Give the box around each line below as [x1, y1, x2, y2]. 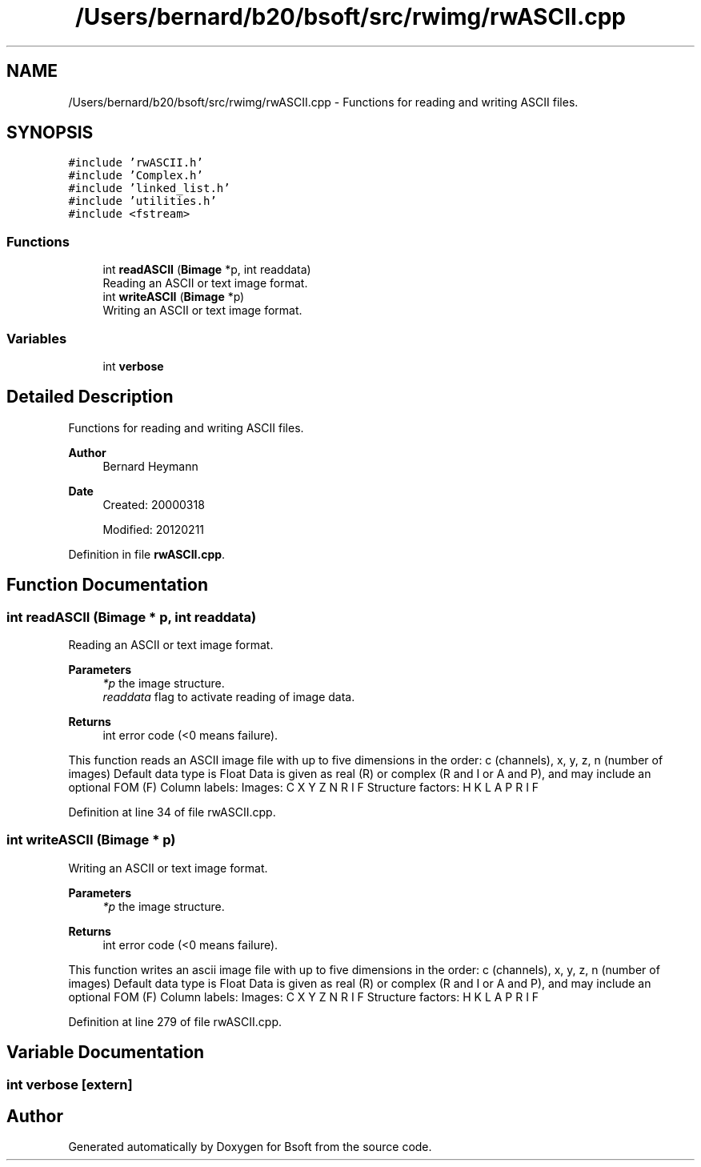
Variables [6, 330, 67, 347]
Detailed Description [6, 387, 174, 407]
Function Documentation [6, 575, 208, 596]
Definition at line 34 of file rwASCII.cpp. [68, 805, 276, 819]
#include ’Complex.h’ [68, 169, 203, 182]
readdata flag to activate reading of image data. [102, 690, 355, 704]
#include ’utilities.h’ [68, 194, 217, 208]
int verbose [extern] [6, 1076, 133, 1093]
